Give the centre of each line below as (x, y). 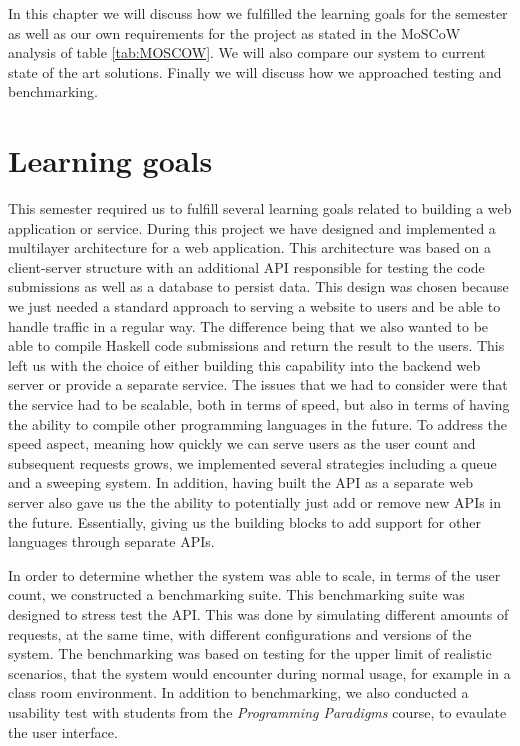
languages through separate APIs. (111, 541)
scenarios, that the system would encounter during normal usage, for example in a (259, 672)
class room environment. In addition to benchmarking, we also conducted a (238, 692)
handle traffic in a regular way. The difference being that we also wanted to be (248, 325)
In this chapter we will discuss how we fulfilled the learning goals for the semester (258, 13)
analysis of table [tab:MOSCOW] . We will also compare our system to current (247, 52)
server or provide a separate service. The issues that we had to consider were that (258, 384)
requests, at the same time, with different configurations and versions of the (240, 633)
